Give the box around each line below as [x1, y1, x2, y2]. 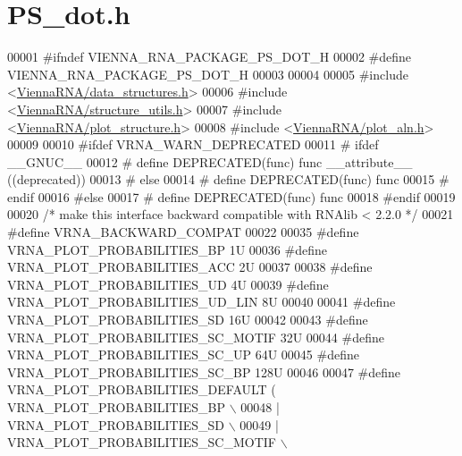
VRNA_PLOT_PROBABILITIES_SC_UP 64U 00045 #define [7, 345, 359, 364]
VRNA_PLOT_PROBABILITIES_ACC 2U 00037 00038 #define [7, 258, 373, 276]
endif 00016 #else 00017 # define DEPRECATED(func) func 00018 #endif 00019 [7, 187, 456, 206]
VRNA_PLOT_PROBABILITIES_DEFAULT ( [7, 380, 276, 399]
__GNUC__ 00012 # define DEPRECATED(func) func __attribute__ [7, 152, 413, 171]
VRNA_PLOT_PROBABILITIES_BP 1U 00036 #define [7, 240, 327, 258]
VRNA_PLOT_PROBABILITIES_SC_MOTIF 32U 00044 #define [7, 327, 384, 346]
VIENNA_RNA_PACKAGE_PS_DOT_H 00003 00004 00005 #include [7, 64, 408, 83]
